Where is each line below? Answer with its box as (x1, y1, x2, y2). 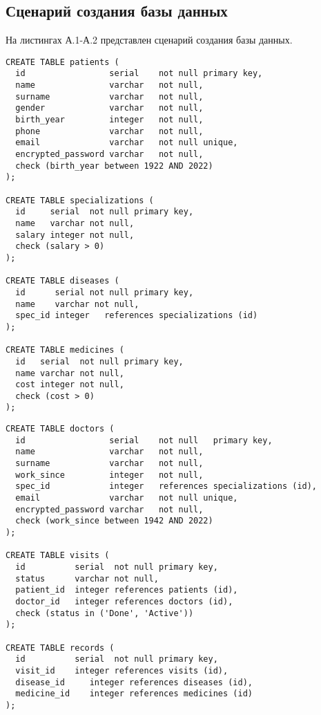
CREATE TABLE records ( (6, 642, 115, 653)
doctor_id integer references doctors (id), (15, 596, 233, 606)
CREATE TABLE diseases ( (6, 276, 119, 286)
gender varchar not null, (15, 103, 204, 113)
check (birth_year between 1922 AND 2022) (15, 160, 213, 171)
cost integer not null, (15, 380, 124, 390)
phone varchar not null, (15, 126, 204, 136)
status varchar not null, (15, 573, 159, 584)
